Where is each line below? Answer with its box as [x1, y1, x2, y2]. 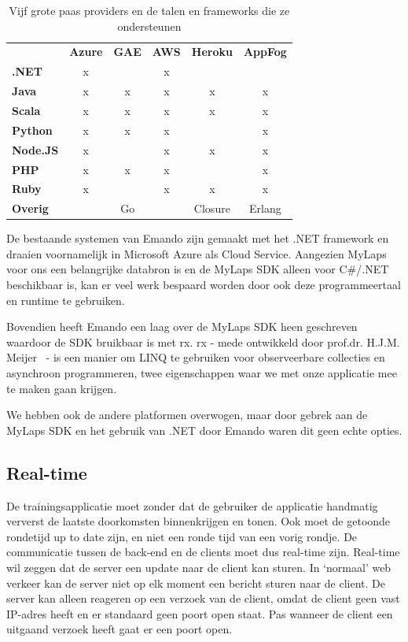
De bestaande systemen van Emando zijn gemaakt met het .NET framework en [6, 230, 389, 247]
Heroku [191, 43, 233, 60]
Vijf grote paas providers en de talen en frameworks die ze [9, 2, 290, 18]
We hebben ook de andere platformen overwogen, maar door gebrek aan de [6, 406, 368, 423]
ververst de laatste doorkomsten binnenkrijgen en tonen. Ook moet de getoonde [6, 513, 391, 529]
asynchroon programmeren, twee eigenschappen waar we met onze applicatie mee [6, 365, 397, 381]
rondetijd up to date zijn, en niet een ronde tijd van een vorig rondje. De [6, 528, 358, 544]
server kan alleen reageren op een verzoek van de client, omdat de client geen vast [6, 590, 400, 607]
